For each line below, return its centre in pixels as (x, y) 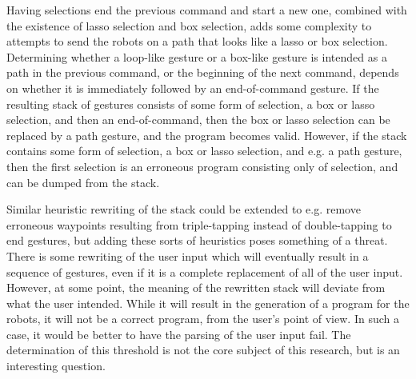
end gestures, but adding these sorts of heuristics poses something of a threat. (197, 240)
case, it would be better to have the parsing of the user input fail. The (179, 334)
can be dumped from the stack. (83, 182)
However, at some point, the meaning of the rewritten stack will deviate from (196, 287)
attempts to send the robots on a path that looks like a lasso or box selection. (197, 41)
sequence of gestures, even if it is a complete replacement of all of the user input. (205, 271)
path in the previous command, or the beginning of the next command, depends (203, 72)
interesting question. (56, 366)
